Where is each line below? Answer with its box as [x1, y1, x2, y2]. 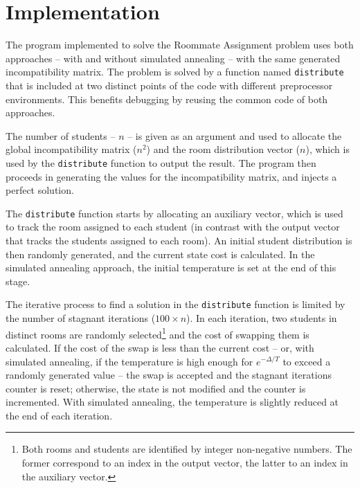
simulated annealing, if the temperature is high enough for [6, 354, 253, 368]
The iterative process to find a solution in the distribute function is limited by [6, 297, 345, 311]
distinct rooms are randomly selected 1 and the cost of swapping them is [6, 325, 309, 341]
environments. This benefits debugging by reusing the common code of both [6, 91, 328, 106]
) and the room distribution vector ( [146, 142, 300, 156]
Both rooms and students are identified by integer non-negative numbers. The [21, 442, 352, 456]
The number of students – [6, 128, 116, 143]
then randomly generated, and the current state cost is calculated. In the [6, 246, 315, 261]
